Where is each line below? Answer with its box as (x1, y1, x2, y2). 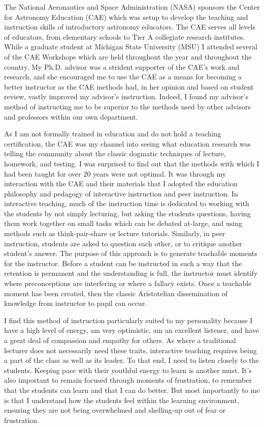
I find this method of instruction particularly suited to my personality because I (4, 315, 253, 325)
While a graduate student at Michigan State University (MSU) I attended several (4, 41, 257, 52)
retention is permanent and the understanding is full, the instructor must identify (4, 268, 258, 278)
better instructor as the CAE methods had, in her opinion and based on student (4, 81, 254, 92)
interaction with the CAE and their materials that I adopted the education (4, 178, 238, 189)
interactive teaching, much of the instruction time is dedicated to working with (4, 198, 249, 209)
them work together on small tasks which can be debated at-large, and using (4, 218, 243, 229)
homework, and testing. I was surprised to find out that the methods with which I (4, 158, 259, 168)
